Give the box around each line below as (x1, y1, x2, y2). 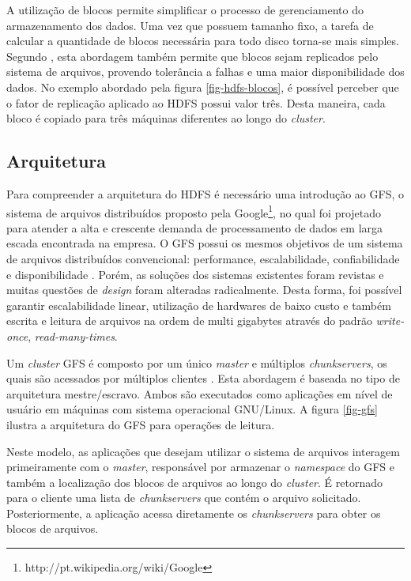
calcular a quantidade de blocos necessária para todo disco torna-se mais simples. (6, 32, 399, 49)
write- (375, 312, 405, 329)
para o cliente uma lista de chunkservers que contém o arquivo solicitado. (6, 489, 361, 506)
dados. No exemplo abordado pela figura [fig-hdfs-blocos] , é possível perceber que (6, 78, 399, 95)
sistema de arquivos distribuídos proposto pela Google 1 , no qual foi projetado (6, 202, 382, 221)
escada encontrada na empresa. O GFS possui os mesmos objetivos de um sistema (6, 235, 403, 251)
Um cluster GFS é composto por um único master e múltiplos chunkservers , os (6, 354, 387, 371)
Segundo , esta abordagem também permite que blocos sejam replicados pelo (6, 47, 379, 64)
